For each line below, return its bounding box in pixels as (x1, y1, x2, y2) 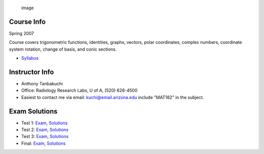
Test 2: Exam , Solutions (21, 127, 68, 133)
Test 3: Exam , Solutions (21, 134, 68, 139)
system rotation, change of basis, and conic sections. (9, 46, 117, 52)
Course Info (9, 18, 46, 26)
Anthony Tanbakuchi (21, 80, 63, 86)
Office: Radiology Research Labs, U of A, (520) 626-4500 (21, 88, 138, 94)
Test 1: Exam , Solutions (21, 120, 68, 126)
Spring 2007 (9, 30, 34, 36)
